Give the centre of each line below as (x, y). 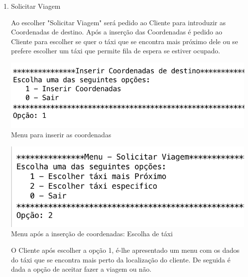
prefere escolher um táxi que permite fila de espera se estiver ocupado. (116, 51)
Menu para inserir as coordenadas (61, 135)
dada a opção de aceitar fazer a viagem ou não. (81, 269)
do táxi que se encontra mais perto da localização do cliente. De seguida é (121, 259)
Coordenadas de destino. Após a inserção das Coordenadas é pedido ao (116, 32)
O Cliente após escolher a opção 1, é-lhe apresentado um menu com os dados (125, 250)
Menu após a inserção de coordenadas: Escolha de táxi (92, 234)
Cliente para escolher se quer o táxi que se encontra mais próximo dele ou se (124, 41)
